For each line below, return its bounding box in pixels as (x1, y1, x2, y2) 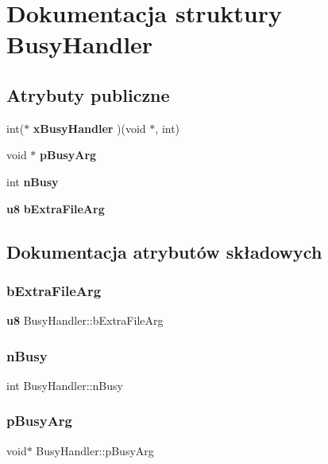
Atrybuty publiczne (6, 82, 170, 107)
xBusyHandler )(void (33, 119, 146, 136)
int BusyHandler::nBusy (6, 376, 123, 393)
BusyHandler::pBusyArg (36, 442, 154, 458)
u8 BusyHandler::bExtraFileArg (6, 312, 164, 329)
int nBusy (6, 173, 59, 189)
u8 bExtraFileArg (6, 200, 105, 216)
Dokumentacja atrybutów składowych (6, 239, 322, 263)
